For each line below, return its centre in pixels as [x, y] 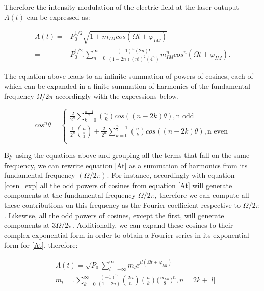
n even [217, 131]
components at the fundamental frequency [70, 195]
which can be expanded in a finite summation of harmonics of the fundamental [127, 86]
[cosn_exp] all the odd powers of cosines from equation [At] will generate [118, 185]
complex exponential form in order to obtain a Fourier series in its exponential [127, 235]
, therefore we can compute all [202, 195]
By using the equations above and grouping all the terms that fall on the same [127, 155]
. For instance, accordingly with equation [171, 175]
